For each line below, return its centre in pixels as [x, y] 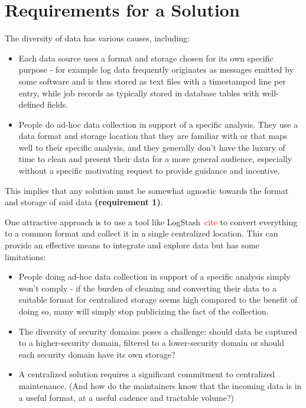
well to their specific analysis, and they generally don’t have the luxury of [152, 147]
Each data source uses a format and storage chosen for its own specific [146, 58]
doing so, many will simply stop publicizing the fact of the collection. [144, 311]
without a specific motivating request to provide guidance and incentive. [149, 171]
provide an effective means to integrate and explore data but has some [132, 245]
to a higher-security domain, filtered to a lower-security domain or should [152, 343]
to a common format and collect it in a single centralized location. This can [141, 233]
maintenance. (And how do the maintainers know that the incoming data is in [160, 385]
